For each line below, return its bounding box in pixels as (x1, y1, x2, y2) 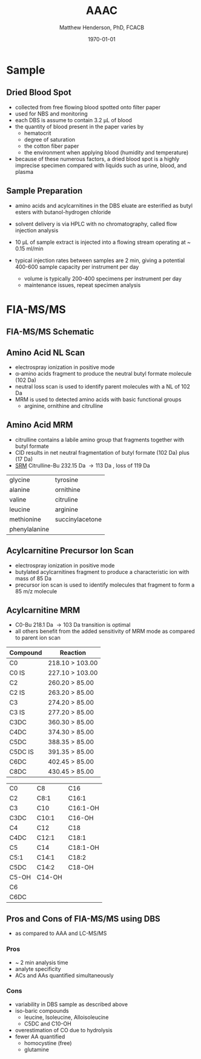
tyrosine (54, 475, 79, 484)
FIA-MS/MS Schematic (6, 326, 94, 337)
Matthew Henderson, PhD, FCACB (59, 24, 144, 31)
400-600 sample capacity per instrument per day (15, 263, 139, 271)
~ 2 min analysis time (15, 959, 68, 966)
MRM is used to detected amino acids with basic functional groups (15, 396, 182, 403)
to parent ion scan (15, 634, 61, 641)
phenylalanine (9, 525, 50, 533)
